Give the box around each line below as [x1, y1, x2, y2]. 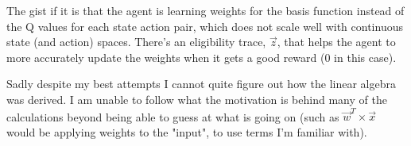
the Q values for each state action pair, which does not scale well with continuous [6, 17, 403, 34]
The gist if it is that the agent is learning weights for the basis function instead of [6, 2, 405, 18]
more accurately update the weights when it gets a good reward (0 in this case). [6, 48, 397, 65]
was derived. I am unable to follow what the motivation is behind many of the [6, 90, 387, 107]
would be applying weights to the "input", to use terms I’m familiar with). [6, 123, 367, 140]
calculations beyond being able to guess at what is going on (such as [6, 108, 339, 125]
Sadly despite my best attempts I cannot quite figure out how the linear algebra [6, 75, 396, 92]
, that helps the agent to [277, 33, 396, 50]
